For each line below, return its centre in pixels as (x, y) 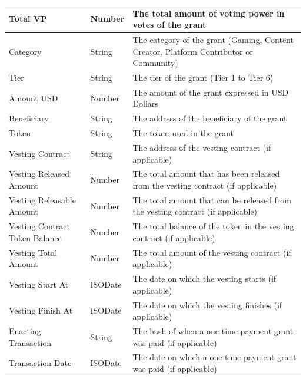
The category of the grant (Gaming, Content (213, 39)
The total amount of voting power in (209, 13)
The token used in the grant (183, 133)
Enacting (25, 331)
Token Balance (35, 237)
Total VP (28, 19)
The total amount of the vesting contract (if (212, 252)
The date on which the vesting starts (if (204, 279)
